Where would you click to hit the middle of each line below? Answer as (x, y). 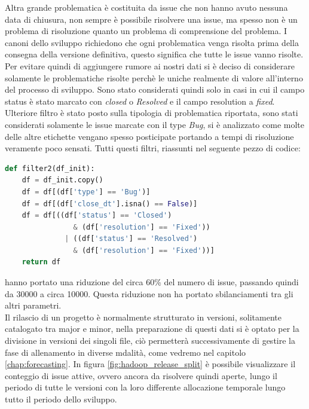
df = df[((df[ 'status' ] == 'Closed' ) (97, 216)
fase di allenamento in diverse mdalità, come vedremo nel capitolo (126, 352)
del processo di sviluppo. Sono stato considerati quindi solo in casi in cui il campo (155, 89)
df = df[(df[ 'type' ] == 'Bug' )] (86, 192)
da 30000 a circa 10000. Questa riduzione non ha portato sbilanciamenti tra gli (149, 293)
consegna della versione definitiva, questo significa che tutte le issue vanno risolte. (154, 54)
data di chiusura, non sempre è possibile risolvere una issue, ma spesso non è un (151, 19)
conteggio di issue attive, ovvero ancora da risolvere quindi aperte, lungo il (141, 375)
